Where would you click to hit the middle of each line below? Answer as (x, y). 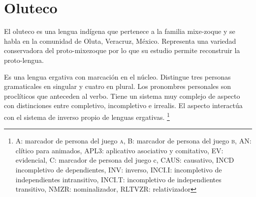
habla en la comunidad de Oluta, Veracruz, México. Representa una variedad (120, 41)
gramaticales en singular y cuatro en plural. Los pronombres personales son (118, 86)
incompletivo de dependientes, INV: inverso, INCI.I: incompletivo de (119, 169)
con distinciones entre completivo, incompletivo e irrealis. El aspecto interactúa (123, 105)
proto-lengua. (24, 60)
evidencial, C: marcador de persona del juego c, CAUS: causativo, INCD (125, 160)
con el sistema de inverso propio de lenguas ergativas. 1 (87, 116)
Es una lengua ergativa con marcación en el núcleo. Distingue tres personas (117, 76)
